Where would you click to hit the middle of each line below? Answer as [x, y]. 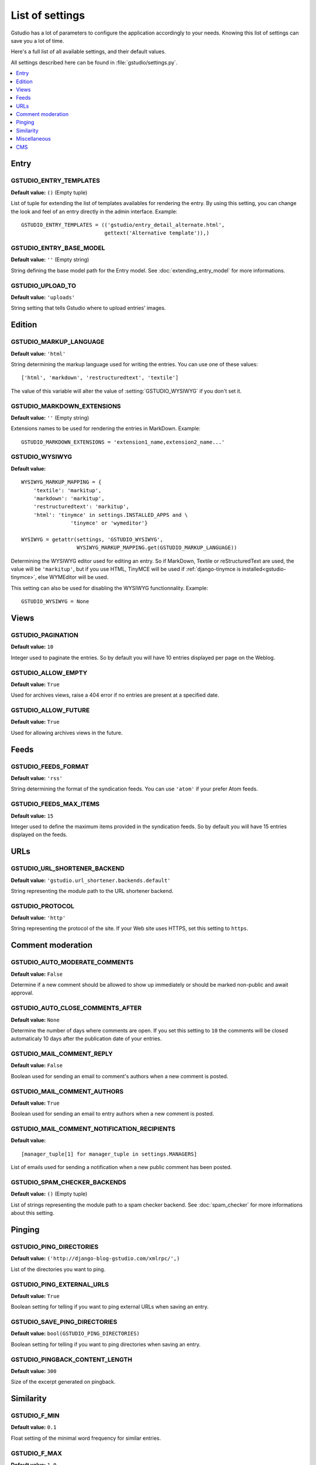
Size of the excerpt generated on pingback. [63, 1382]
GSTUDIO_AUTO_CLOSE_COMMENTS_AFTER [76, 1008]
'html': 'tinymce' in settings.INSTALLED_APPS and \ [111, 515]
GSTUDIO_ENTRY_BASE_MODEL [58, 248]
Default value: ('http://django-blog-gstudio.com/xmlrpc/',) [95, 1258]
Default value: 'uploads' [43, 297]
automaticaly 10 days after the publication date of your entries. [86, 1039]
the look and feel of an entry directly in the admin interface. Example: [94, 212]
